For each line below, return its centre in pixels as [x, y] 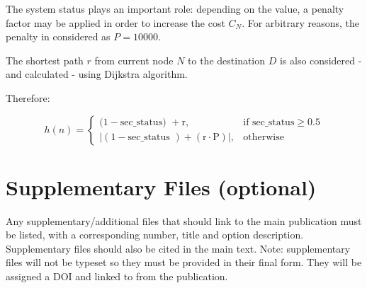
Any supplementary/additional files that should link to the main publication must [184, 220]
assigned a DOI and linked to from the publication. [117, 276]
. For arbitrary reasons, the [301, 22]
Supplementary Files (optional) [161, 186]
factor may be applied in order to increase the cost [115, 22]
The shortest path [45, 60]
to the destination [227, 60]
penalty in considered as [58, 36]
